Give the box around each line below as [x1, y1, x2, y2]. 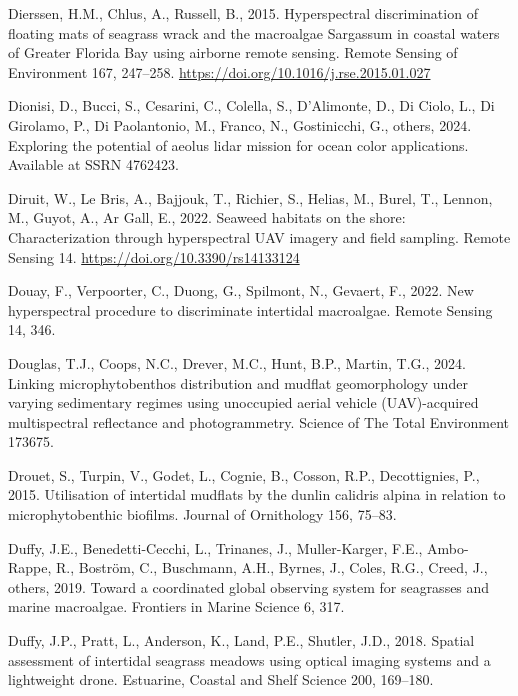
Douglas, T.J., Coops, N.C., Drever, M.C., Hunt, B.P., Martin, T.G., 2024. [8, 352, 466, 373]
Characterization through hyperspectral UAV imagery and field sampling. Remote [8, 226, 511, 247]
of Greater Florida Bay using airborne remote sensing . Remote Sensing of [8, 42, 458, 63]
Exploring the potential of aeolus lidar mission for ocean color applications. [8, 134, 469, 155]
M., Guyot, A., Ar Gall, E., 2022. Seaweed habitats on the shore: [8, 207, 406, 228]
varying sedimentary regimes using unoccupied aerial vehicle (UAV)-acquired [8, 392, 479, 413]
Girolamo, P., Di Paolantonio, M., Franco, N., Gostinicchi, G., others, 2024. [8, 114, 472, 135]
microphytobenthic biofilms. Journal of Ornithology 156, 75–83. [8, 504, 397, 525]
